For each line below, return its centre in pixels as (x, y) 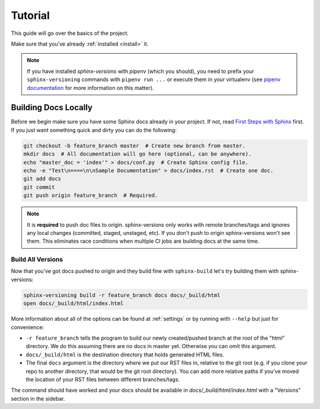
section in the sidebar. (38, 398)
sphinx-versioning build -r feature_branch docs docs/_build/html (122, 295)
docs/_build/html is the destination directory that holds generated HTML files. (125, 355)
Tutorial (31, 15)
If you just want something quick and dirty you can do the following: (94, 130)
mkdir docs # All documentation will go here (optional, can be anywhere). (137, 154)
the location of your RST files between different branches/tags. (103, 379)
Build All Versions (37, 259)
